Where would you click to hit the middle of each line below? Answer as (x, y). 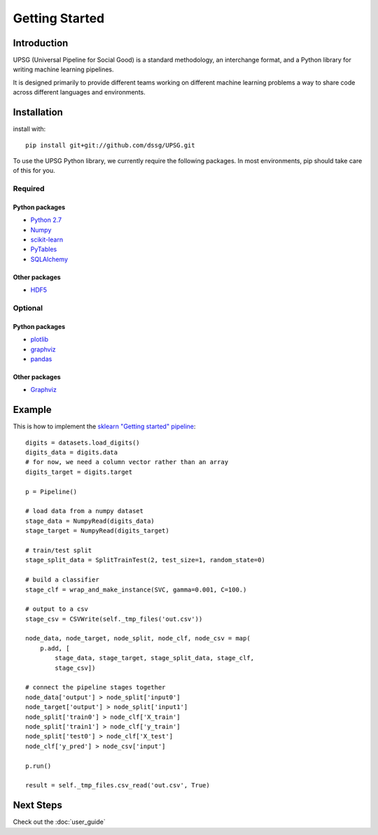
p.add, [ (55, 648)
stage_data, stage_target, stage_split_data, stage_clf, (155, 658)
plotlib (40, 339)
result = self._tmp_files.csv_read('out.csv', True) (118, 785)
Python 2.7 (46, 220)
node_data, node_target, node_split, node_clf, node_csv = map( (138, 638)
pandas (41, 359)
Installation (38, 112)
